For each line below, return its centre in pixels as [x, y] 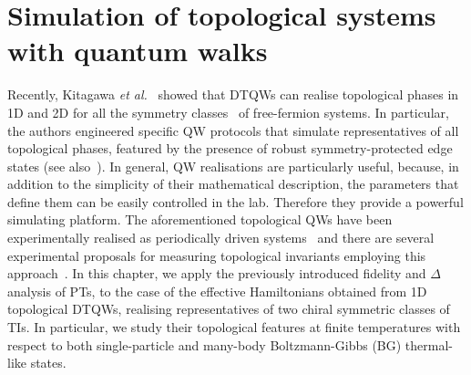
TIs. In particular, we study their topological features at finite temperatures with [234, 327]
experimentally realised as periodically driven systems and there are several [221, 238]
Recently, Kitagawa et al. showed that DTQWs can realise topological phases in [233, 94]
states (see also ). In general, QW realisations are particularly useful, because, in [233, 166]
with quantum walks [138, 51]
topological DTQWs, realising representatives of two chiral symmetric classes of [229, 309]
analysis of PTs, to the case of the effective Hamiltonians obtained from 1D [217, 291]
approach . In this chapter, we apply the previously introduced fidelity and [217, 273]
